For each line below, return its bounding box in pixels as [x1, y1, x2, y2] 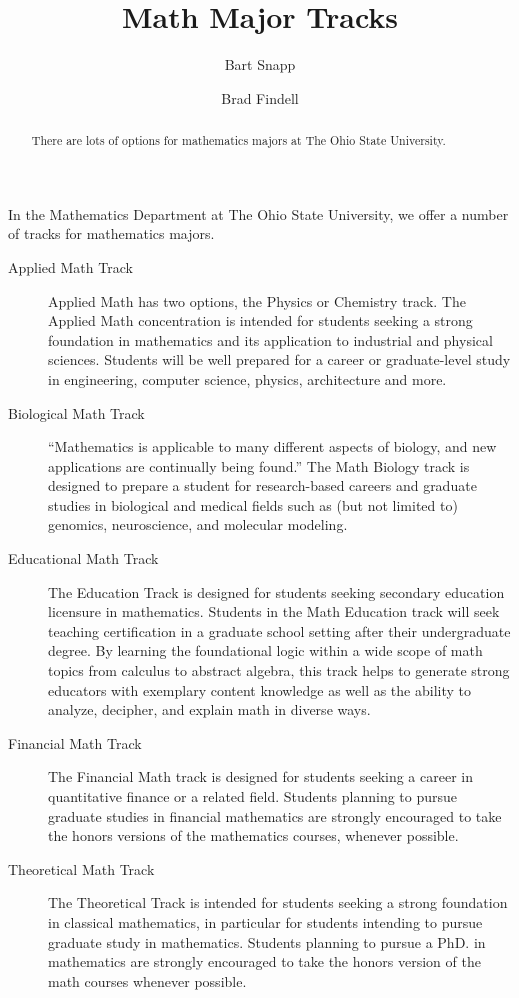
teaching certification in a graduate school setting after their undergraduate [48, 620, 511, 641]
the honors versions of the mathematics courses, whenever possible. [48, 825, 459, 846]
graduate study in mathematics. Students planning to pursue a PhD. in [48, 931, 486, 952]
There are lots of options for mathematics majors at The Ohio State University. [31, 132, 446, 149]
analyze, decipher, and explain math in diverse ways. [48, 699, 371, 720]
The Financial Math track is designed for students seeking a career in [48, 766, 473, 787]
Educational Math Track [8, 548, 159, 569]
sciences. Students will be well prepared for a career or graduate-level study [48, 349, 511, 370]
